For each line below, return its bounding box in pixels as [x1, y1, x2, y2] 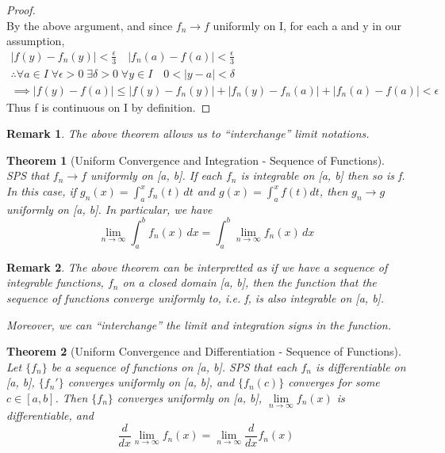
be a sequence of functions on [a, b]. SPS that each [51, 358, 297, 375]
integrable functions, [6, 274, 104, 291]
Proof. [6, 2, 36, 17]
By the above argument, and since [6, 17, 173, 33]
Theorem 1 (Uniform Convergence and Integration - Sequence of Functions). [6, 151, 385, 168]
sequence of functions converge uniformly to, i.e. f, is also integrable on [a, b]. [6, 289, 385, 306]
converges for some [288, 374, 380, 390]
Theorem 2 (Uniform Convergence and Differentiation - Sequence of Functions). [6, 343, 401, 360]
